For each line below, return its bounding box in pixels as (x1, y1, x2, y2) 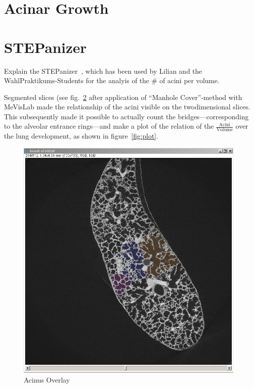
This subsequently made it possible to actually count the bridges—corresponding (4, 111, 249, 121)
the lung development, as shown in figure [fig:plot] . (4, 131, 159, 141)
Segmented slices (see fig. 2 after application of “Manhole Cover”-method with (4, 92, 242, 102)
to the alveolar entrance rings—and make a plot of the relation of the (4, 121, 214, 131)
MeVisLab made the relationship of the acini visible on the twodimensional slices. (4, 101, 251, 112)
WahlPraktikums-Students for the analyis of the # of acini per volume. (4, 75, 220, 86)
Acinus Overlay (24, 374, 70, 385)
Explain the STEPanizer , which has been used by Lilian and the (4, 65, 202, 76)
